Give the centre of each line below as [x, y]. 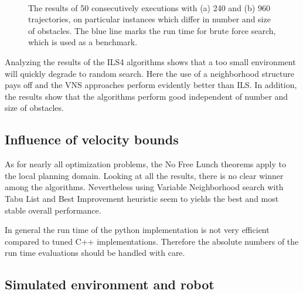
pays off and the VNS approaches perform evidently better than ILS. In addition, [151, 85]
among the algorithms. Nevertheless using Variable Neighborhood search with [144, 187]
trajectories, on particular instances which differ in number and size [149, 19]
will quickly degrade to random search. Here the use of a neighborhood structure [150, 73]
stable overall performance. [53, 210]
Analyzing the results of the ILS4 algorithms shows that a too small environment [150, 61]
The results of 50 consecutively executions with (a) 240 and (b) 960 [149, 7]
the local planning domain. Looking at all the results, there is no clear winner [144, 175]
